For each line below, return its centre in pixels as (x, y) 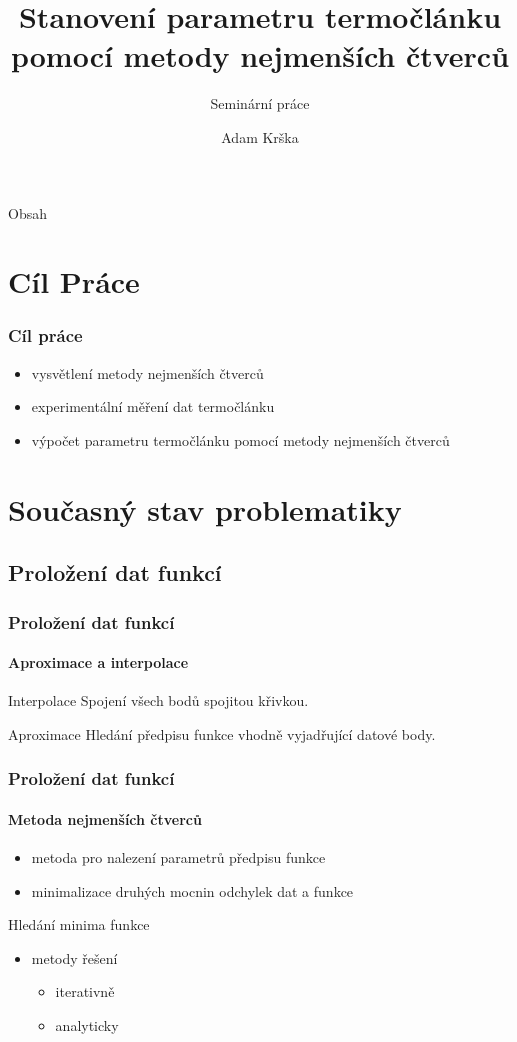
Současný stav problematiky (205, 508)
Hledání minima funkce (79, 924)
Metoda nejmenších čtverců (105, 818)
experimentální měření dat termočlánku (153, 406)
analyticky (87, 1025)
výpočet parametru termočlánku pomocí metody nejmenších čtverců (240, 439)
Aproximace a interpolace (98, 662)
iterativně (85, 991)
